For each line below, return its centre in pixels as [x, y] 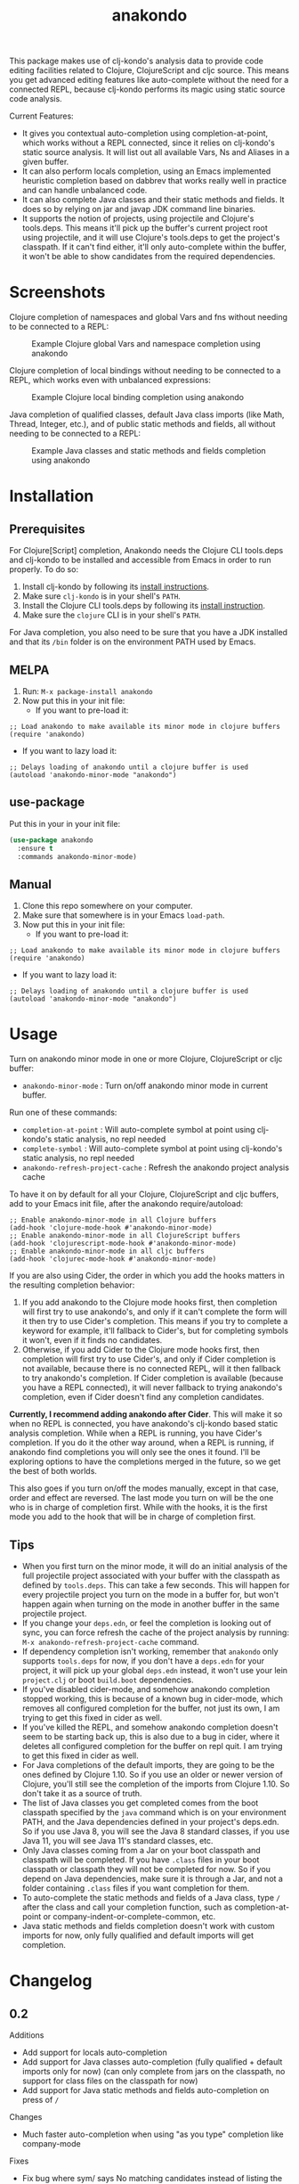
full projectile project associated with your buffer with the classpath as [151, 1575]
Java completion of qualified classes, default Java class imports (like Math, [147, 414]
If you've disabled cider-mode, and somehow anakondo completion [146, 1689]
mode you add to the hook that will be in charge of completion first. [133, 1517]
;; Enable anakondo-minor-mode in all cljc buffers [107, 1252]
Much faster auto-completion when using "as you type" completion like [153, 2134]
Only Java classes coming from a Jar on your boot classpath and [141, 1850]
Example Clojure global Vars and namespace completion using [146, 344]
